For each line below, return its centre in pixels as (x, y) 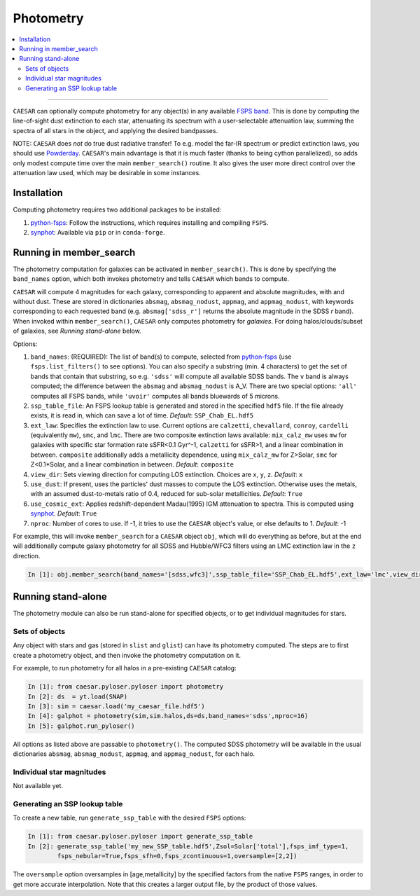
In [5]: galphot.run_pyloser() (82, 726)
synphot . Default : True (64, 514)
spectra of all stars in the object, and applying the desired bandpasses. (115, 130)
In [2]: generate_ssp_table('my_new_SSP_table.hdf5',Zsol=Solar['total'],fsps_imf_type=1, (188, 846)
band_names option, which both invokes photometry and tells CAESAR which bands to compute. (151, 279)
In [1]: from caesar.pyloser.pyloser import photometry (126, 687)
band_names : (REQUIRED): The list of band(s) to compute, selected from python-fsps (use (161, 357)
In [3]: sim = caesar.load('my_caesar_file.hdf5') (117, 706)
